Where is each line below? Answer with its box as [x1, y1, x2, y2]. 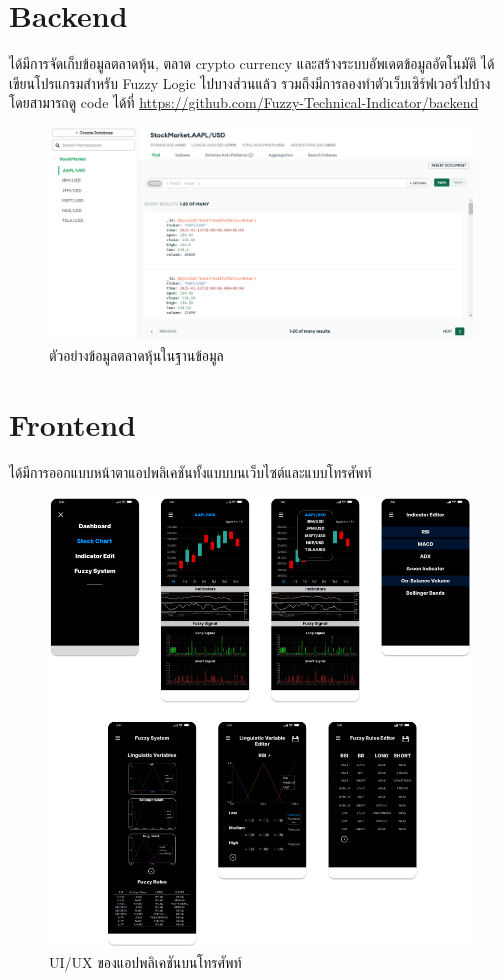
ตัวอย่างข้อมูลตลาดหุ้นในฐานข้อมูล [49, 344, 224, 365]
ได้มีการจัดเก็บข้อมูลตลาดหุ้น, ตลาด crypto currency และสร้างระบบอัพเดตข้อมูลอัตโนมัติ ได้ [9, 53, 495, 74]
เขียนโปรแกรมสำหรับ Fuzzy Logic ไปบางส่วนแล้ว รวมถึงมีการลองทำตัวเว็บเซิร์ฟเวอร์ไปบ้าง [9, 72, 491, 93]
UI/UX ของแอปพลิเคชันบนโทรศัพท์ [49, 952, 242, 973]
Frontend [9, 403, 137, 444]
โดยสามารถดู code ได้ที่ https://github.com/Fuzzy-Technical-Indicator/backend [9, 92, 479, 113]
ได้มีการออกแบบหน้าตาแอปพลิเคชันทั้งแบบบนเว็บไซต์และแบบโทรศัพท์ [9, 461, 372, 482]
